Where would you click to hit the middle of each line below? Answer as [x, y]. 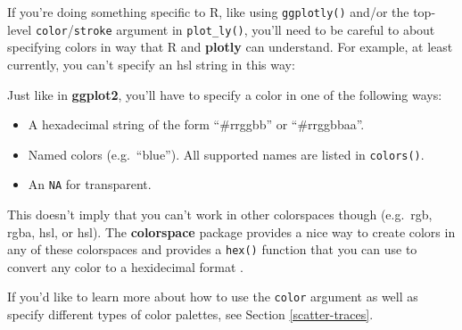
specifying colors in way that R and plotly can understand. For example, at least [230, 47]
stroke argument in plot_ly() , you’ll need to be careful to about [254, 29]
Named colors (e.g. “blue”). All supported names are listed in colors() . [226, 154]
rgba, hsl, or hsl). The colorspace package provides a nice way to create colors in [231, 231]
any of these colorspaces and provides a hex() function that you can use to [212, 249]
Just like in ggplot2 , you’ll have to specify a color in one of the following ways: [225, 94]
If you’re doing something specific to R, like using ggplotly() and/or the [208, 12]
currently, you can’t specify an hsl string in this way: [151, 64]
